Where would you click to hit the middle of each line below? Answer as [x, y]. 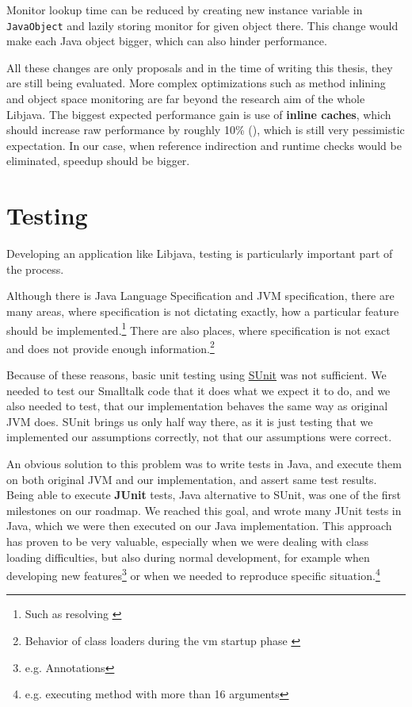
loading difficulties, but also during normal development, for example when [188, 557]
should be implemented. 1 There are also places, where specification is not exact [198, 329]
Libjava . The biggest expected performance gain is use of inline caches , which [199, 114]
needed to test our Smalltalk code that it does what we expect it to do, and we [198, 390]
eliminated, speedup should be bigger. [98, 161]
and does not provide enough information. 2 [111, 347]
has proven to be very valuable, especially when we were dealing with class [187, 541]
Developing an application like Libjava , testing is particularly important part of [200, 254]
